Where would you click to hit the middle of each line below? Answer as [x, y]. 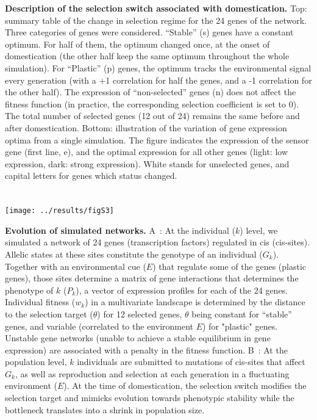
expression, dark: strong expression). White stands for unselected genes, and [147, 163]
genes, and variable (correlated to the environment [99, 326]
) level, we [259, 230]
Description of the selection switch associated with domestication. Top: [156, 8]
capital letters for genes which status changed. [91, 176]
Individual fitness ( [40, 302]
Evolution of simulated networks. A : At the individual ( [120, 230]
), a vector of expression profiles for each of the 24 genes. [182, 290]
